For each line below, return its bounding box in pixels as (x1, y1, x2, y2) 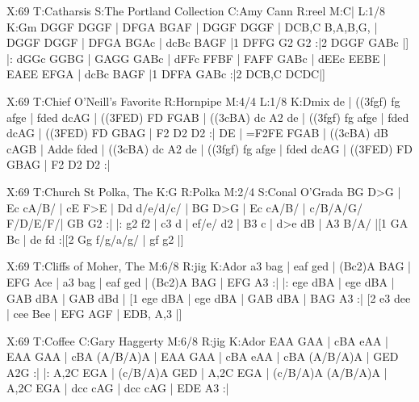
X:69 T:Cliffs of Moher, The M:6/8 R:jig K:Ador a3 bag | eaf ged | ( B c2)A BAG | (6, 258, 411, 274)
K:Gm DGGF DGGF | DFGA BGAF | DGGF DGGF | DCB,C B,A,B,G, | (6, 18, 378, 35)
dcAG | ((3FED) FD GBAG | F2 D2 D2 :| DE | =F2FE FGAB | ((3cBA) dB (6, 124, 388, 141)
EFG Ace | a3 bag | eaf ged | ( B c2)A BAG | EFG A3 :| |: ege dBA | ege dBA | (6, 273, 395, 290)
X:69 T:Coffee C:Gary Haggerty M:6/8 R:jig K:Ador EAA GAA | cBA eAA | (6, 332, 388, 349)
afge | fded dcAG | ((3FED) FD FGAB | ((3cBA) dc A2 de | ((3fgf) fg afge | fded (6, 108, 409, 125)
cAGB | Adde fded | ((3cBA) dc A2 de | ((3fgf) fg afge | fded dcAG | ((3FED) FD (6, 140, 413, 157)
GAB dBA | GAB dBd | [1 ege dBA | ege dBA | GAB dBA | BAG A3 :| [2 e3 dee (6, 289, 411, 306)
